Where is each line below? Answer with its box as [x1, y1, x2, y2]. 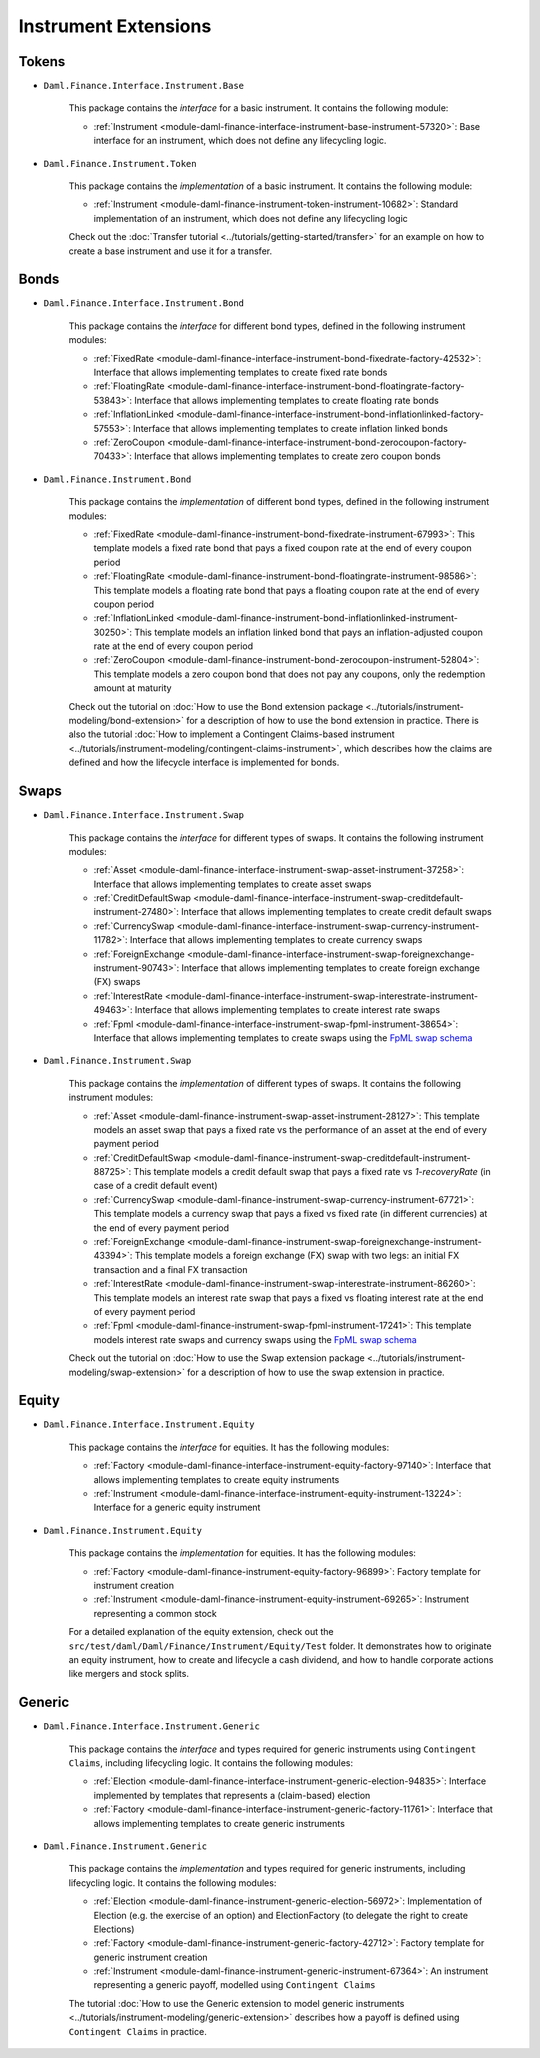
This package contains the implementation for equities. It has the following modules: [68, 1547, 417, 1559]
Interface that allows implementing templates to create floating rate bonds [134, 394, 439, 406]
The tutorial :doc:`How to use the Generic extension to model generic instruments [68, 1997, 405, 2009]
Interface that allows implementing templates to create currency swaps [130, 934, 423, 946]
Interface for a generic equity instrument [93, 1501, 261, 1514]
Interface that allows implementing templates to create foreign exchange [181, 962, 480, 974]
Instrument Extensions [18, 15, 212, 37]
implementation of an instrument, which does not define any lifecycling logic [93, 212, 409, 224]
